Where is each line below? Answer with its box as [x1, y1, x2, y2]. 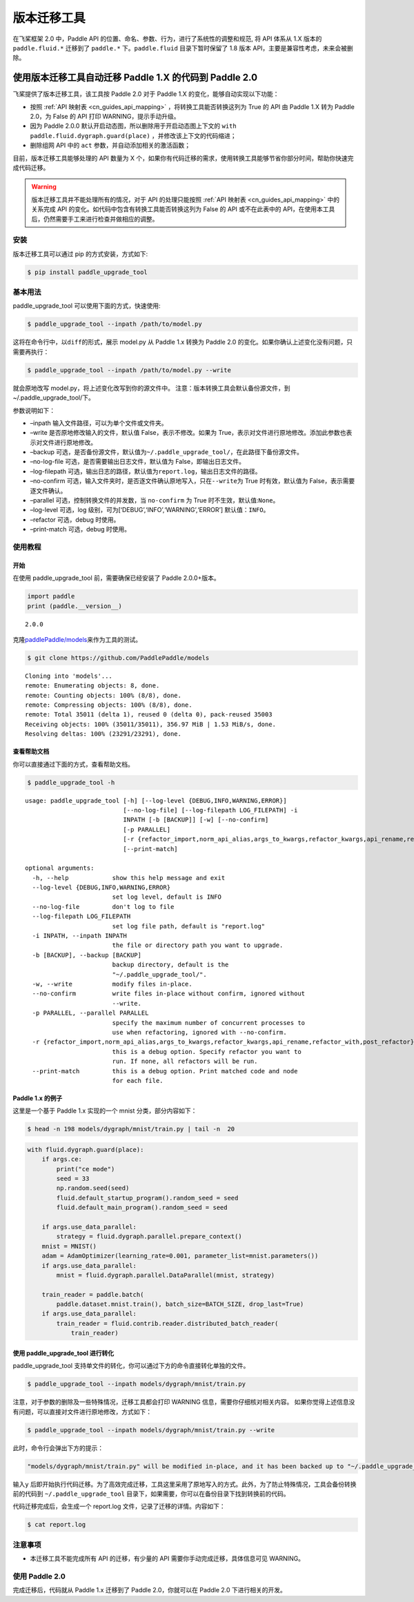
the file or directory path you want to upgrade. [112, 941, 284, 949]
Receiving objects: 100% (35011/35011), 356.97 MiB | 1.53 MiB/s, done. [25, 720, 276, 728]
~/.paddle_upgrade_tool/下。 [12, 393, 95, 402]
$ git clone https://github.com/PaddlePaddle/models [27, 654, 210, 662]
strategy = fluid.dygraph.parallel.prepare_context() [56, 1233, 242, 1240]
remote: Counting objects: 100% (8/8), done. [25, 691, 182, 699]
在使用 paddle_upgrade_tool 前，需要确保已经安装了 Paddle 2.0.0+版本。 [12, 574, 220, 583]
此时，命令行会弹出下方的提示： [12, 1443, 103, 1452]
